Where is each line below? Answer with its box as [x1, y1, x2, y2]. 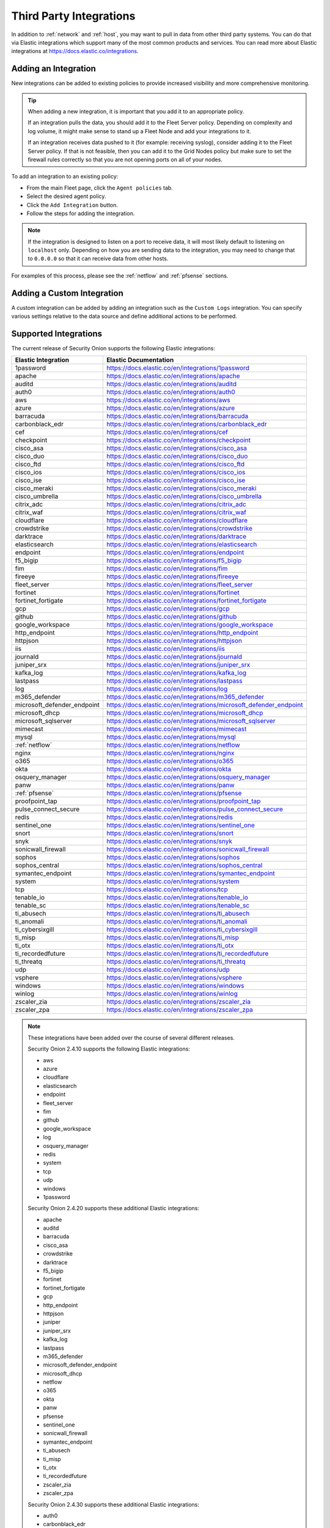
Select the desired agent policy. [26, 193, 106, 200]
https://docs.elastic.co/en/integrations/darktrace [106, 532, 247, 541]
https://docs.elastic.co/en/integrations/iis [106, 645, 226, 653]
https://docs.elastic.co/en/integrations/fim [106, 564, 229, 573]
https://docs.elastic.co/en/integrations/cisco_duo [106, 452, 248, 461]
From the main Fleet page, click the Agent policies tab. [26, 184, 174, 191]
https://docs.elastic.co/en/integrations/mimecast [106, 725, 247, 733]
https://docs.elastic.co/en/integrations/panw [106, 781, 235, 790]
